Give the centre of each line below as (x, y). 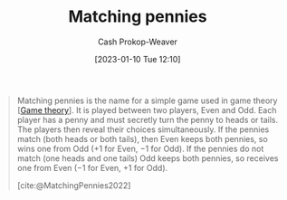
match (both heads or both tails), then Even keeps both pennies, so (142, 138)
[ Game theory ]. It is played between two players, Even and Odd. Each (147, 110)
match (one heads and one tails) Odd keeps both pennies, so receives (148, 158)
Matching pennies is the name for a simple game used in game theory (147, 100)
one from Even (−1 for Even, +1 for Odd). (92, 167)
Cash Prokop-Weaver (138, 42)
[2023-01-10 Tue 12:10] (138, 59)
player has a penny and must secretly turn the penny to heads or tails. (148, 119)
